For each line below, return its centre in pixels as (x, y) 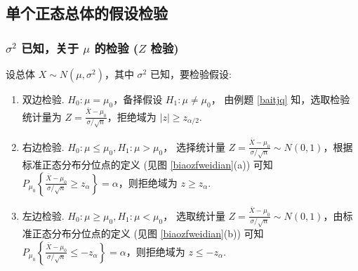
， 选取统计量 (194, 215)
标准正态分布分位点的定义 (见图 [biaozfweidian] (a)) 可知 (147, 165)
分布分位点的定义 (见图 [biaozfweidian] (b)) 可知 (158, 233)
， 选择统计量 (194, 146)
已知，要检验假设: (191, 74)
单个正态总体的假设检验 (87, 13)
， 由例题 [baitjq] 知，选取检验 (280, 99)
